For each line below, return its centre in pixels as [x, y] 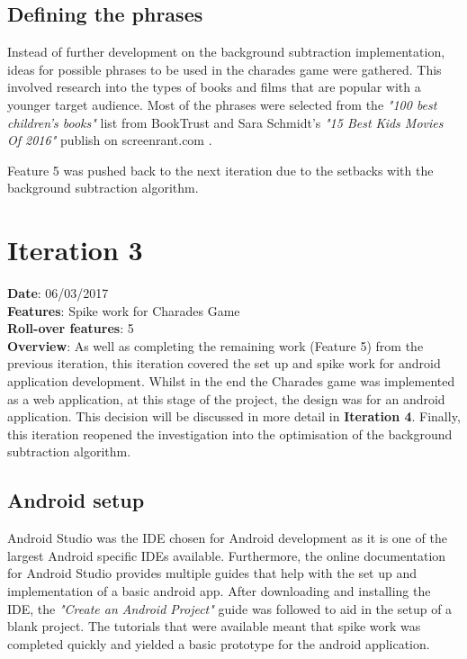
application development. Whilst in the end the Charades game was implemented [231, 381]
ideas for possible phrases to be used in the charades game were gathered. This [225, 69]
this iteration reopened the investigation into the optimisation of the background [230, 433]
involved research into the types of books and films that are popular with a [214, 87]
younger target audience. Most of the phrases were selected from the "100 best [222, 104]
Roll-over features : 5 [71, 328]
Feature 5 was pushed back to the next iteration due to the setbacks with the [220, 170]
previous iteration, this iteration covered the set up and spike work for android [224, 363]
